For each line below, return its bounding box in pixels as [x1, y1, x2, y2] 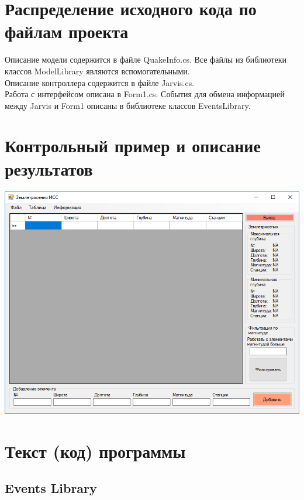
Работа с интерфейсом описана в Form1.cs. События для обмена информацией [5, 88, 285, 100]
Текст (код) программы [5, 439, 186, 463]
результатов [5, 156, 93, 180]
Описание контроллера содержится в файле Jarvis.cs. [5, 76, 195, 88]
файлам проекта [5, 19, 129, 43]
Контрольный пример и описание [5, 133, 261, 157]
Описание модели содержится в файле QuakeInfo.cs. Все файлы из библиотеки [5, 53, 286, 66]
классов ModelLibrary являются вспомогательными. [5, 64, 190, 77]
